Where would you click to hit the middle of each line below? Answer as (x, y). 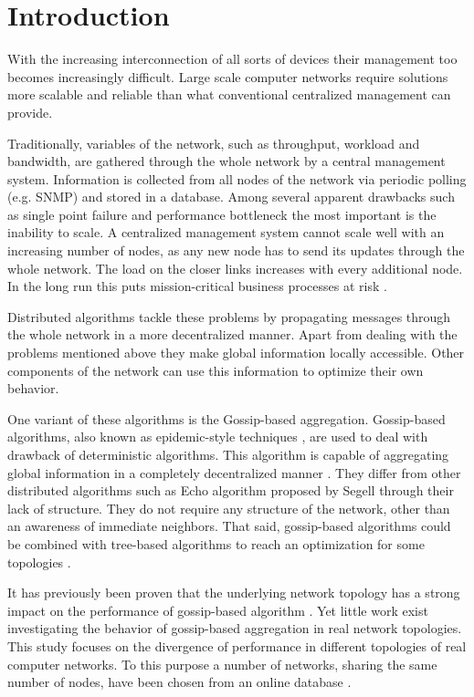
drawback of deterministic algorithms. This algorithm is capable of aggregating (228, 454)
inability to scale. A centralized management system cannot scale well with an (226, 232)
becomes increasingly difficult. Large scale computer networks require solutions (228, 76)
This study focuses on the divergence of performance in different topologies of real (237, 645)
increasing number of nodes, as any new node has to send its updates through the (236, 250)
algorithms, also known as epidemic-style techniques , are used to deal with (218, 437)
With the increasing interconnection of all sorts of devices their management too (232, 59)
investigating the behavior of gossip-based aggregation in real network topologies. (235, 628)
